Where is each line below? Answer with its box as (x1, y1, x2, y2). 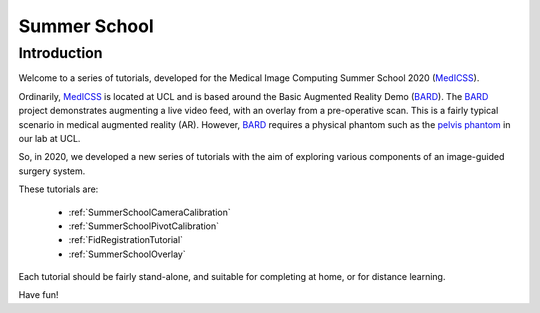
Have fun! (18, 289, 59, 301)
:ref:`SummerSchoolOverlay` (68, 248, 187, 260)
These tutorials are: (18, 183, 99, 195)
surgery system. (18, 165, 86, 177)
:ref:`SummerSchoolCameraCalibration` (68, 206, 231, 218)
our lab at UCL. (18, 132, 81, 144)
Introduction (18, 44, 103, 62)
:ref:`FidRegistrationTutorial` (68, 234, 184, 246)
